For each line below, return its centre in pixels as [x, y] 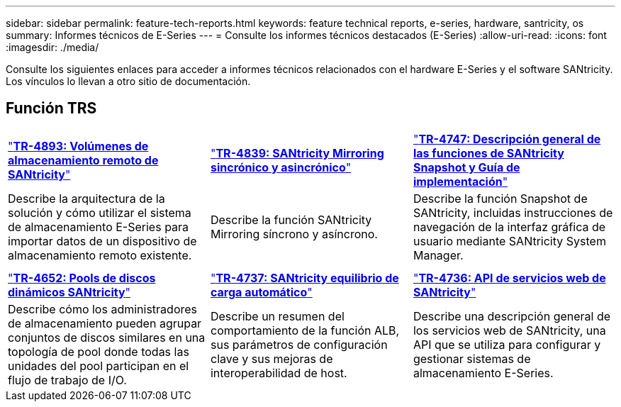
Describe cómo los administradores [103, 309]
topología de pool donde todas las [99, 351]
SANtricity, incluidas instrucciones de [513, 212]
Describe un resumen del [277, 316]
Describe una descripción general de [512, 316]
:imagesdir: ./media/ [52, 47]
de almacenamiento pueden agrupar [105, 323]
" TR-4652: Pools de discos [82, 278]
